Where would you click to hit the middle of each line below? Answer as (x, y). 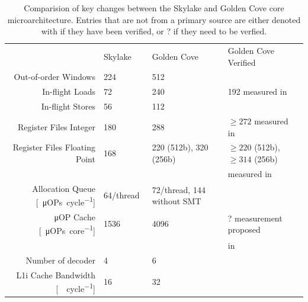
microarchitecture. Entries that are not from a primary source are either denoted (154, 19)
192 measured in (257, 91)
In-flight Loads (69, 91)
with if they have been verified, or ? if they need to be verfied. (154, 31)
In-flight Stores (68, 106)
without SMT (177, 201)
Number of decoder (60, 260)
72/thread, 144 (179, 189)
